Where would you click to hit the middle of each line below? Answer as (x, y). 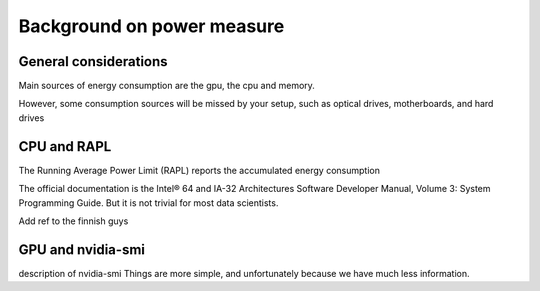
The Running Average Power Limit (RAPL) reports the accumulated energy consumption (199, 170)
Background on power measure (151, 26)
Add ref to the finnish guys (73, 221)
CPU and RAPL (65, 146)
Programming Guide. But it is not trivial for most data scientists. (148, 202)
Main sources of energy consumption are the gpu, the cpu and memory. (166, 86)
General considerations (93, 61)
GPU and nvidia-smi (81, 249)
